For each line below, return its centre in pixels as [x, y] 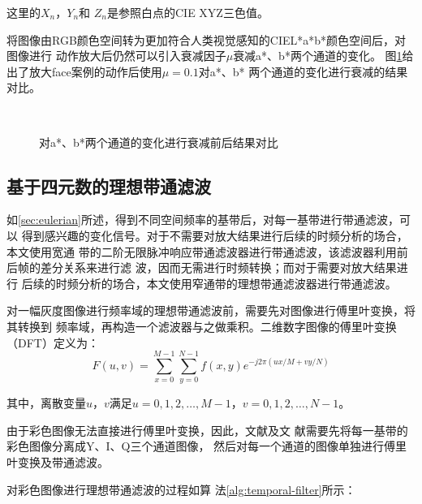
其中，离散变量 [46, 403]
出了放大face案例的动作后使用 [84, 71]
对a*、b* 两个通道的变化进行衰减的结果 [303, 71]
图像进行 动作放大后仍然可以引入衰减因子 [116, 56]
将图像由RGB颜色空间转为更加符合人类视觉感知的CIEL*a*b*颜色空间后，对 [207, 39]
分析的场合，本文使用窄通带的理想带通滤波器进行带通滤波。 [237, 283]
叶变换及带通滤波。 [58, 462]
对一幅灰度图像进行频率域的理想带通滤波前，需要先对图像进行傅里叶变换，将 [211, 310]
